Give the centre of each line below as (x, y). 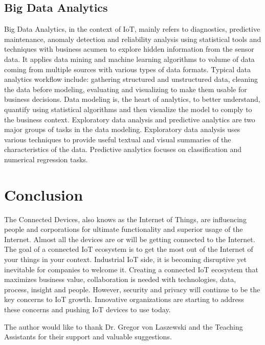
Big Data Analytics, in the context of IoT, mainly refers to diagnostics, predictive (132, 29)
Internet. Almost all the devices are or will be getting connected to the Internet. (130, 239)
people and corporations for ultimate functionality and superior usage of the (124, 229)
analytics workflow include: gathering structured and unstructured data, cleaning (131, 79)
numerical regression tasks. (46, 159)
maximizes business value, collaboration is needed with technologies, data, (120, 279)
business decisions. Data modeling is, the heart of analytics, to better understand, (132, 99)
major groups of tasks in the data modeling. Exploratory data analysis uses (122, 129)
